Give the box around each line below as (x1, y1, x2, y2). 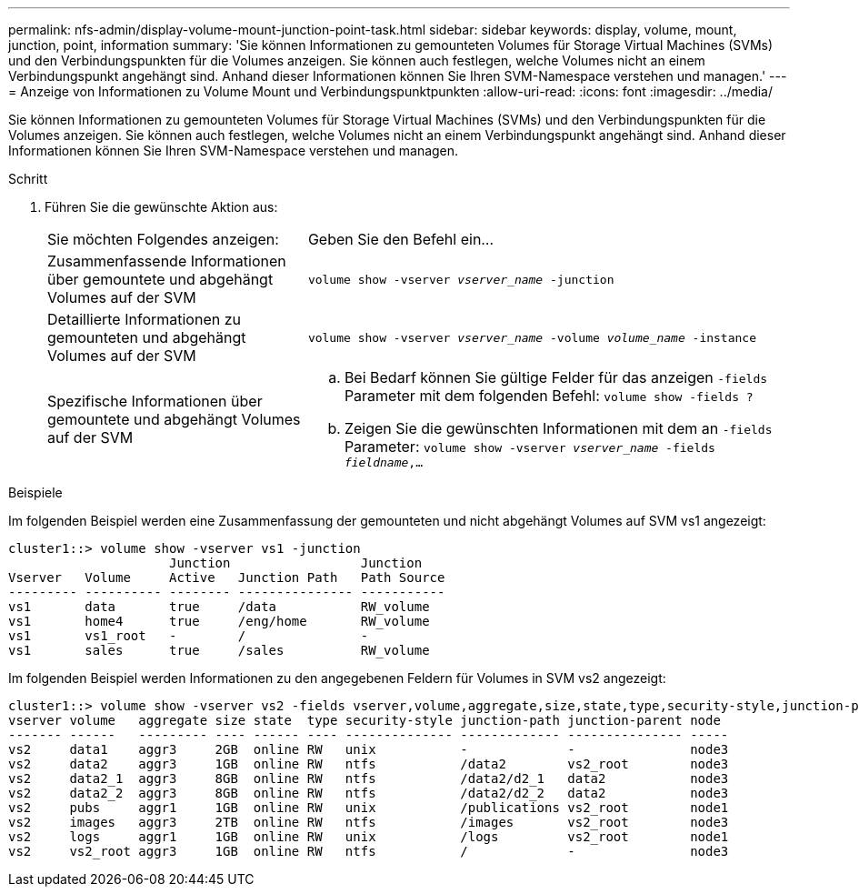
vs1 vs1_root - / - (8, 628, 369, 643)
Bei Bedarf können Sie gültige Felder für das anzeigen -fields (344, 368, 768, 387)
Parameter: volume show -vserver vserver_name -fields (344, 437, 715, 456)
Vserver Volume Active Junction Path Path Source (8, 570, 445, 585)
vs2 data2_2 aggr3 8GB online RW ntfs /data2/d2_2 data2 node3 (8, 786, 729, 800)
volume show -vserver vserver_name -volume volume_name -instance (307, 330, 757, 345)
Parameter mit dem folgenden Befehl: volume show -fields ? (344, 387, 754, 405)
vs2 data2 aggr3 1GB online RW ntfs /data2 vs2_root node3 (8, 757, 729, 771)
